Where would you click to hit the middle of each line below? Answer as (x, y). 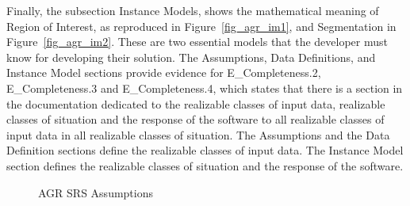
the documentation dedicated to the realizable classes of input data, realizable (196, 103)
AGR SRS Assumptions (96, 192)
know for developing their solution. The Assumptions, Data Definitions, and (191, 57)
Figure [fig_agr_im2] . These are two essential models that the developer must (197, 42)
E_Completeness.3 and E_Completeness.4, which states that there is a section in (205, 88)
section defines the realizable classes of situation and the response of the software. (205, 165)
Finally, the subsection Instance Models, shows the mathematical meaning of (193, 10)
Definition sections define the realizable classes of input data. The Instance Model (205, 150)
